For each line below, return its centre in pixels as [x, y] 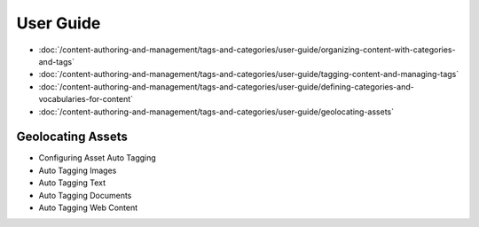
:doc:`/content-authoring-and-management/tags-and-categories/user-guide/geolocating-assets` [216, 112]
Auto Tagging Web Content [88, 207]
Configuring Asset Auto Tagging [98, 158]
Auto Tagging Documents [85, 195]
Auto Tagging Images [78, 170]
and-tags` [57, 61]
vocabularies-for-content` [86, 99]
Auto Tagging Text [72, 183]
